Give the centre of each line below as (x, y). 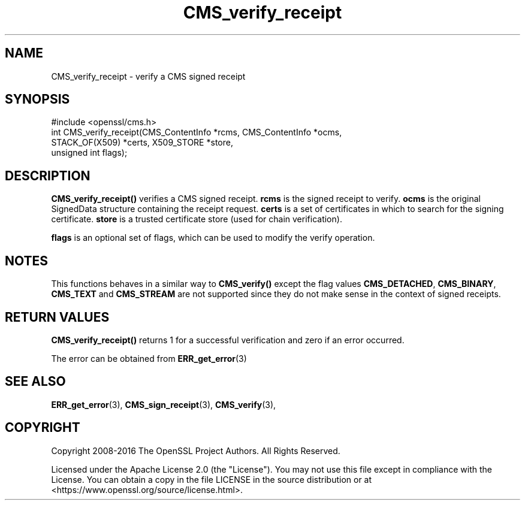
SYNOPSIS (37, 99)
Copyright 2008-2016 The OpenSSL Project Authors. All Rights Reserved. (196, 450)
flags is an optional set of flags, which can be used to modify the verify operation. (213, 238)
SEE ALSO (35, 382)
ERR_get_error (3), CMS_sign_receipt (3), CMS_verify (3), (164, 404)
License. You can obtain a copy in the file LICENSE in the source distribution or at (212, 479)
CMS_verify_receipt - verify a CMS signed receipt (148, 76)
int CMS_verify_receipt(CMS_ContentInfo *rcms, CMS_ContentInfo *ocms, (197, 132)
